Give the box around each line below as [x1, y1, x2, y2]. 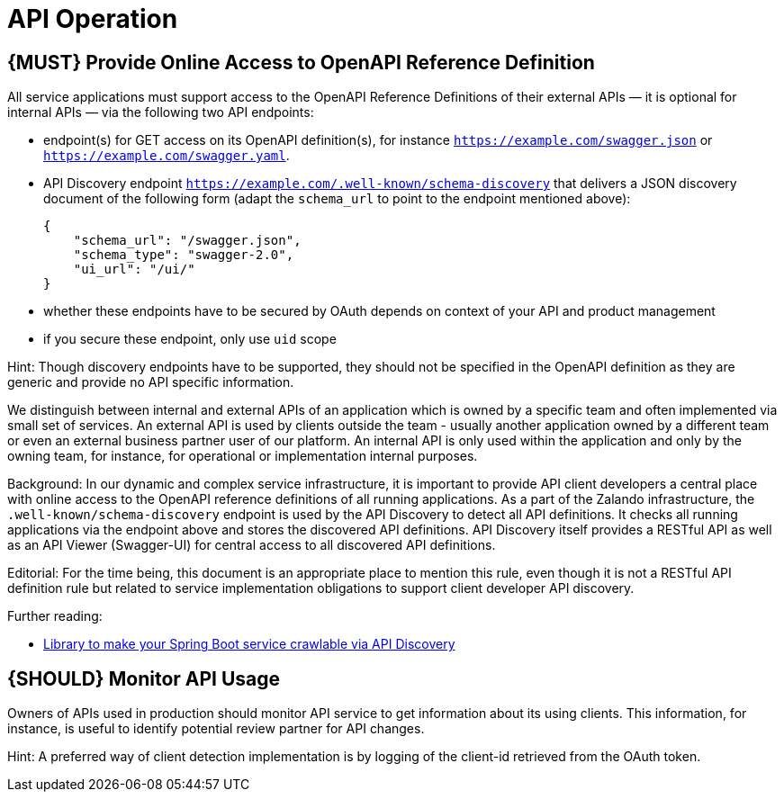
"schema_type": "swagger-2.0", [73, 247, 294, 263]
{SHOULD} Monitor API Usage [7, 667, 281, 690]
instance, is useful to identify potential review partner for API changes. [7, 721, 425, 737]
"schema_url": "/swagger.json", [73, 233, 302, 248]
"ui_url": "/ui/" [73, 262, 195, 277]
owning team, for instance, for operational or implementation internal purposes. [7, 448, 478, 464]
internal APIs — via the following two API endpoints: [7, 104, 314, 121]
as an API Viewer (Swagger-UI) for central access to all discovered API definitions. [7, 537, 496, 553]
